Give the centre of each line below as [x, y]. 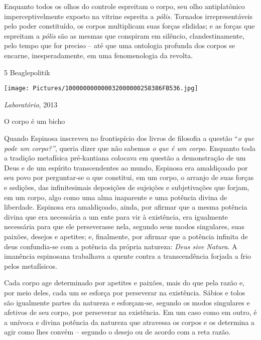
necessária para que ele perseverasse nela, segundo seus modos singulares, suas [124, 226]
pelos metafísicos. [31, 266]
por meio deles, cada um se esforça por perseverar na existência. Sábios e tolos [125, 292]
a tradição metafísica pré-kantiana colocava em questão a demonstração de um [125, 158]
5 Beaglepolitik [27, 72]
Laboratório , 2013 [31, 104]
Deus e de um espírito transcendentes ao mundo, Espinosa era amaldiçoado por [126, 167]
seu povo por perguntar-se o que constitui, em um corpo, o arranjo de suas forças [129, 177]
